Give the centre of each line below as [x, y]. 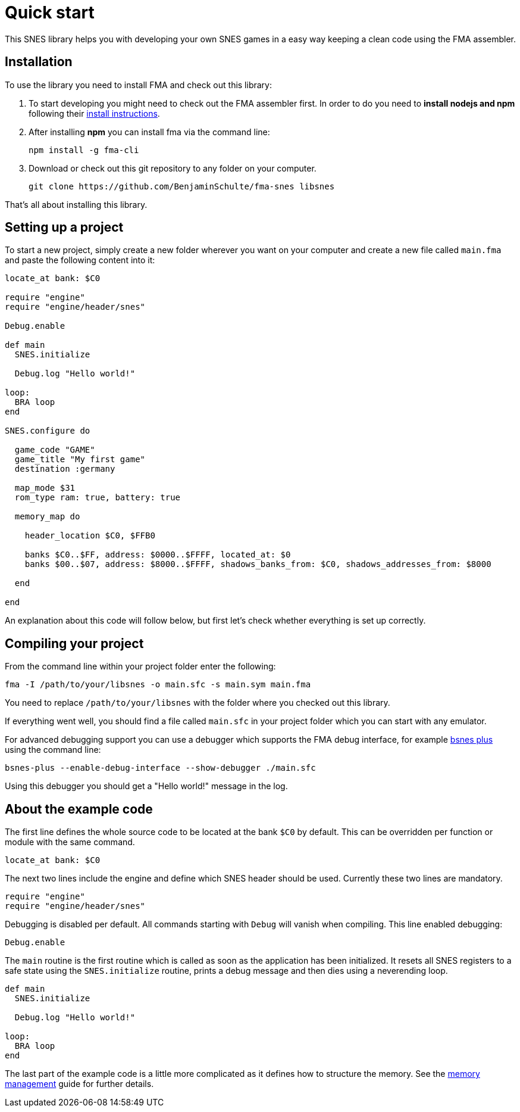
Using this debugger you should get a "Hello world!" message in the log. [146, 786]
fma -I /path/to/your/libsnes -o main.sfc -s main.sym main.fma [158, 685]
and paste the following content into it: [80, 260]
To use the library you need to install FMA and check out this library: [138, 85]
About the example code [79, 809]
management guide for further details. [79, 1084]
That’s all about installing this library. [76, 204]
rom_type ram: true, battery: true [98, 498]
